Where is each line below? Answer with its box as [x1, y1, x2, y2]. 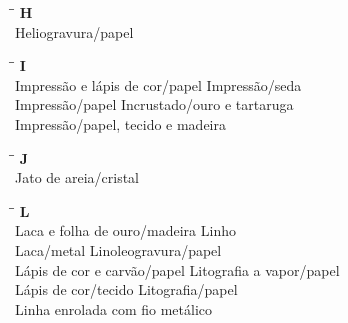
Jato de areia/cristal [15, 167, 140, 188]
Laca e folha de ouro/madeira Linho [15, 220, 236, 241]
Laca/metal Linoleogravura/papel [15, 239, 222, 260]
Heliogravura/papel [15, 21, 134, 42]
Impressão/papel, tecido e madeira [15, 113, 226, 134]
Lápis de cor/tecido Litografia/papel [15, 279, 238, 300]
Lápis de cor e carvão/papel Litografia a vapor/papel [15, 259, 340, 280]
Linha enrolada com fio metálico [15, 298, 213, 319]
